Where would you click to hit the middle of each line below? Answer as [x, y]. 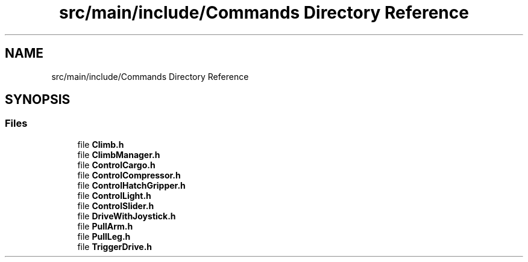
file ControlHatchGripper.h [131, 185]
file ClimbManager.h [119, 154]
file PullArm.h [105, 226]
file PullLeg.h [104, 236]
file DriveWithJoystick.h [127, 216]
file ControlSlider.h [116, 206]
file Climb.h [101, 144]
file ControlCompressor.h [129, 175]
